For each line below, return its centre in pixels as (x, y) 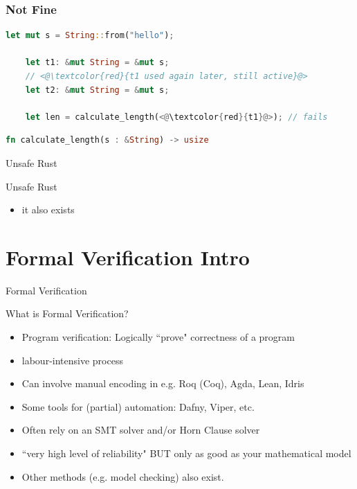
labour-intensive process (72, 360)
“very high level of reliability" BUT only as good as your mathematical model (186, 453)
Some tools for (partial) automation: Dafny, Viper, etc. (138, 406)
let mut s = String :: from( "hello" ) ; (90, 36)
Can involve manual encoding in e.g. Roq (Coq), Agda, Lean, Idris (163, 383)
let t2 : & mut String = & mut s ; (97, 90)
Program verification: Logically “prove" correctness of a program (158, 337)
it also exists (48, 210)
